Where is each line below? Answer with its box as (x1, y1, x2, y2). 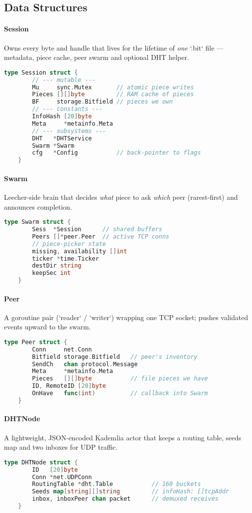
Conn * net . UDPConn (32, 473, 92, 481)
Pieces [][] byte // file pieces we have (32, 375, 208, 382)
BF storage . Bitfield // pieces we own (32, 98, 173, 106)
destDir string (32, 262, 82, 270)
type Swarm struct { (4, 218, 71, 226)
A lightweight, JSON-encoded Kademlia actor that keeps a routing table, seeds (4, 432, 242, 442)
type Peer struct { (4, 338, 67, 346)
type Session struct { (4, 69, 78, 76)
